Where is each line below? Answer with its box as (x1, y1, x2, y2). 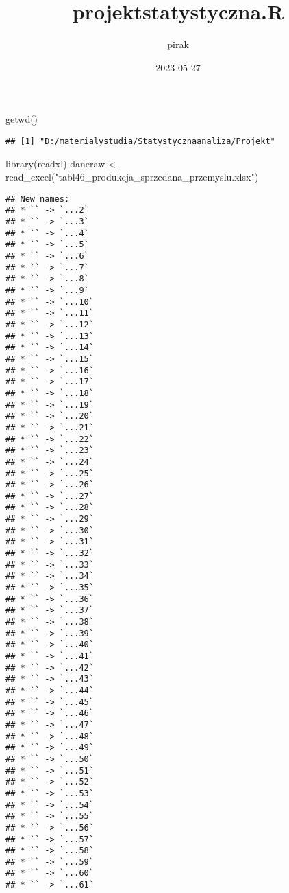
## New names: (5, 194, 70, 204)
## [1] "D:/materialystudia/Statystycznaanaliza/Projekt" (5, 136, 275, 146)
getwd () (5, 112, 38, 126)
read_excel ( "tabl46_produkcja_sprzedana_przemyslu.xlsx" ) (5, 170, 259, 184)
